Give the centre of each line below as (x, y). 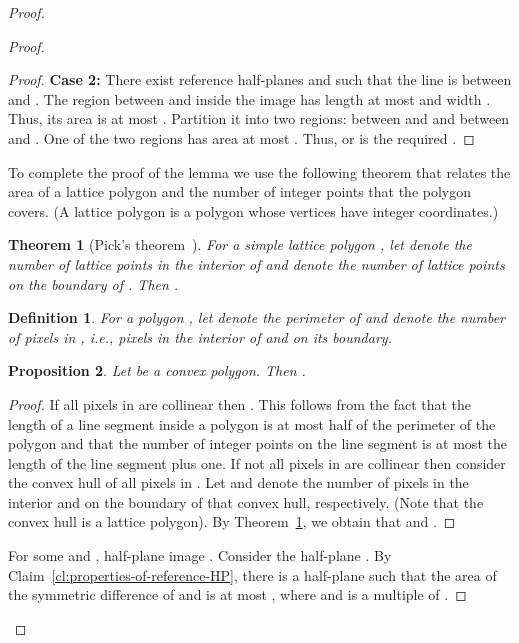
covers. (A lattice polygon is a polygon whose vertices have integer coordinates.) (253, 210)
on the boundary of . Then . (93, 283)
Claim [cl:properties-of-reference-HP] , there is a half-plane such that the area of (252, 574)
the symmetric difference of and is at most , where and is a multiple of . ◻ (237, 594)
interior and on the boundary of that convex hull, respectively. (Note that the (246, 501)
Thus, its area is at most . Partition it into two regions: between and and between (259, 118)
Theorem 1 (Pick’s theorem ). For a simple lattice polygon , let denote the (240, 244)
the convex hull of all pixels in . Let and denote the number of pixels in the (238, 482)
